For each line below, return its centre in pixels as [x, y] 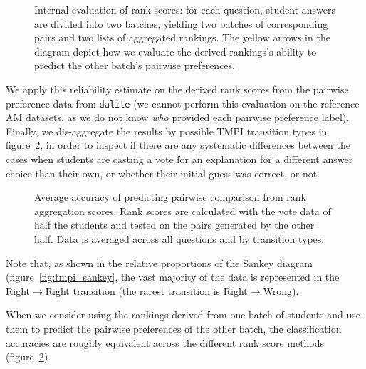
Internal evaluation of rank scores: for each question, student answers [185, 9]
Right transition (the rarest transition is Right [146, 290]
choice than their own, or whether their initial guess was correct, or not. [163, 173]
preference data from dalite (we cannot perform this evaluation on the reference [183, 103]
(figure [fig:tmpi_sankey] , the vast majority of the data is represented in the [173, 277]
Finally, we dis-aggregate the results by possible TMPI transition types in [167, 131]
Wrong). [281, 290]
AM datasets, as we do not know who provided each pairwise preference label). [178, 117]
